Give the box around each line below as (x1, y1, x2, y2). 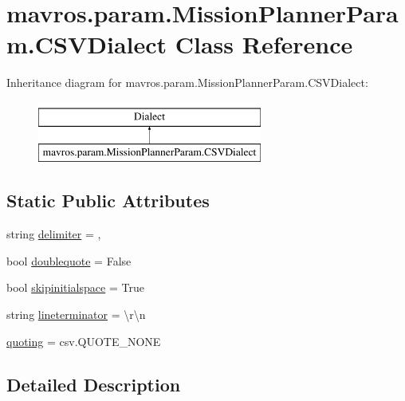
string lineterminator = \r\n (6, 306, 146, 323)
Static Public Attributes (6, 188, 210, 213)
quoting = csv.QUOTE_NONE (6, 332, 161, 349)
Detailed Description (6, 372, 181, 396)
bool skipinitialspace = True (6, 279, 144, 296)
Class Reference (175, 28, 353, 61)
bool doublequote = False (6, 252, 132, 269)
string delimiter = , (6, 226, 101, 242)
